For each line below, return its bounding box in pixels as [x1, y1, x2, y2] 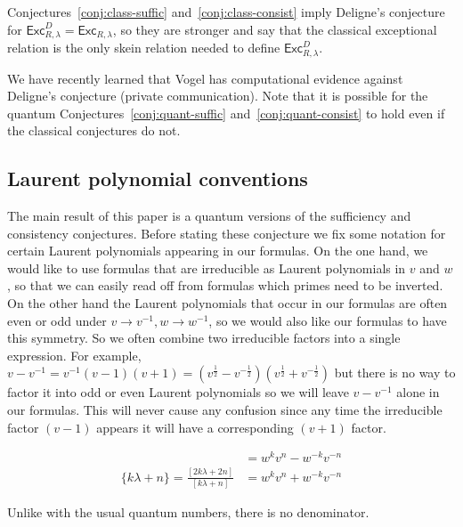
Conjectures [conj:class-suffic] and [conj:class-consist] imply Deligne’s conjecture [7, 3, 445, 20]
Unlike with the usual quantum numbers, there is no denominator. [7, 502, 370, 521]
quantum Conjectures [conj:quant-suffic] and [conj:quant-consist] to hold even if [7, 103, 445, 122]
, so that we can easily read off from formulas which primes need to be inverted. [7, 276, 443, 295]
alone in [396, 383, 440, 401]
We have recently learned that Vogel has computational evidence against [7, 69, 403, 87]
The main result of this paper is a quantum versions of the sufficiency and [7, 207, 411, 225]
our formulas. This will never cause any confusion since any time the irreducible [7, 401, 443, 419]
